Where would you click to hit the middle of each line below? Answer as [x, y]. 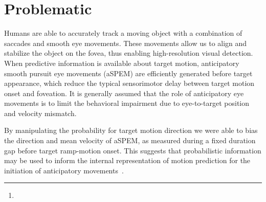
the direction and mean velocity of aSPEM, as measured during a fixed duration [130, 140]
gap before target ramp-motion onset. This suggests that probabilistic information [133, 150]
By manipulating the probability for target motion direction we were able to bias [131, 130]
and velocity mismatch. [40, 113]
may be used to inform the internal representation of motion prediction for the [127, 160]
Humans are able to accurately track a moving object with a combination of [123, 33]
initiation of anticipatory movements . [64, 170]
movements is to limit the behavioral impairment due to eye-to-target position [127, 103]
